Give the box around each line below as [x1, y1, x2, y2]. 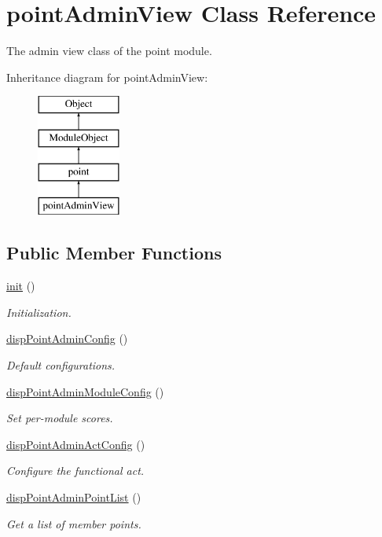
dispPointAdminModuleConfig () [6, 383, 164, 399]
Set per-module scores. [6, 410, 113, 426]
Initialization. [6, 303, 72, 320]
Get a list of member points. [6, 515, 141, 531]
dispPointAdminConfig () [6, 330, 128, 347]
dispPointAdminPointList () [6, 489, 141, 506]
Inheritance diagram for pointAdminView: [6, 68, 208, 85]
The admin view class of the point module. [6, 42, 212, 59]
